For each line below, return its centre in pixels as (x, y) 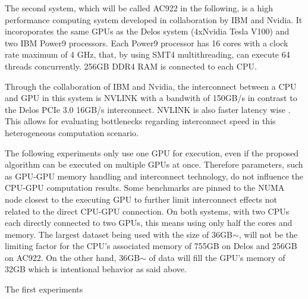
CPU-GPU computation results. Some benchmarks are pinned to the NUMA (145, 188)
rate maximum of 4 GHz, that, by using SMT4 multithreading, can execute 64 (147, 54)
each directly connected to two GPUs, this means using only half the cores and (149, 223)
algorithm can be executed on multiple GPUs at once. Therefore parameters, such (154, 164)
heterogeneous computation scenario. (72, 132)
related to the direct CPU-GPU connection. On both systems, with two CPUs (147, 211)
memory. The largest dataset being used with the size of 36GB (119, 234)
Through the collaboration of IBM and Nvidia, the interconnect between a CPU (151, 86)
